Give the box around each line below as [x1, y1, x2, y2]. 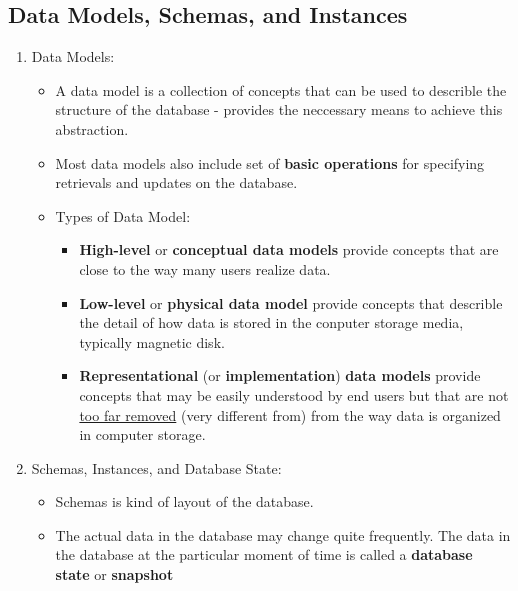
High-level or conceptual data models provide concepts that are [79, 239, 499, 260]
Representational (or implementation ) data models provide [79, 365, 481, 386]
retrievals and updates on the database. [55, 172, 298, 193]
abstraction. [55, 118, 129, 139]
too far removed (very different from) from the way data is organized [79, 404, 501, 425]
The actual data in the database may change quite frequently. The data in [55, 524, 511, 545]
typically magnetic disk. [79, 331, 225, 352]
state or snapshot [55, 564, 174, 585]
